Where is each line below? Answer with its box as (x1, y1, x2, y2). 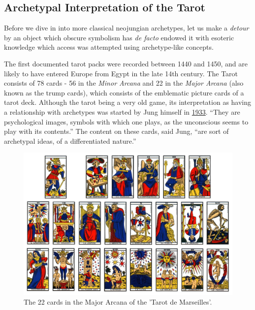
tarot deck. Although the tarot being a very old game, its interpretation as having (4, 97, 252, 107)
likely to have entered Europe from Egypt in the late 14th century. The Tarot (4, 68, 238, 78)
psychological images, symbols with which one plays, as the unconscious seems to (4, 116, 249, 126)
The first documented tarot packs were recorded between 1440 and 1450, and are (4, 58, 248, 68)
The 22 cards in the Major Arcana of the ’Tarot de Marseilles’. (24, 297, 212, 307)
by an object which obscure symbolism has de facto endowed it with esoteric (4, 32, 234, 42)
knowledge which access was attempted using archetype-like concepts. (4, 42, 214, 52)
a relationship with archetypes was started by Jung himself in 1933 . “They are (4, 106, 240, 117)
